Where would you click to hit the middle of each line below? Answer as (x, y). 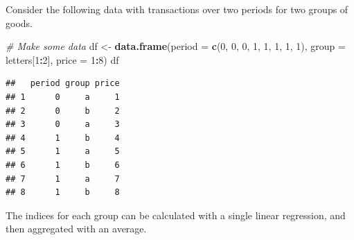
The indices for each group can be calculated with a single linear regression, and (176, 215)
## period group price (63, 84)
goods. (19, 23)
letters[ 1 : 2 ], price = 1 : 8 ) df (62, 59)
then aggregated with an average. (76, 229)
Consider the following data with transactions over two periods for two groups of (177, 9)
